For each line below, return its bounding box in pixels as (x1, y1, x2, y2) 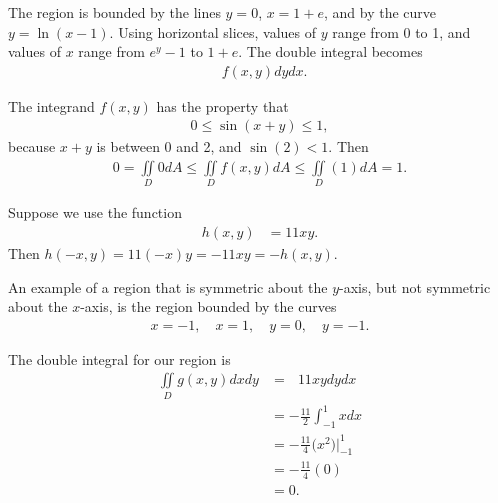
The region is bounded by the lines (8, 2, 221, 22)
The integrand (8, 95, 95, 116)
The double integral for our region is (8, 348, 231, 369)
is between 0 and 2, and (96, 136, 242, 157)
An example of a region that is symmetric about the (8, 276, 328, 297)
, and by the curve (324, 2, 437, 22)
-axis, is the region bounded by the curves (80, 296, 337, 317)
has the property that (156, 95, 289, 116)
